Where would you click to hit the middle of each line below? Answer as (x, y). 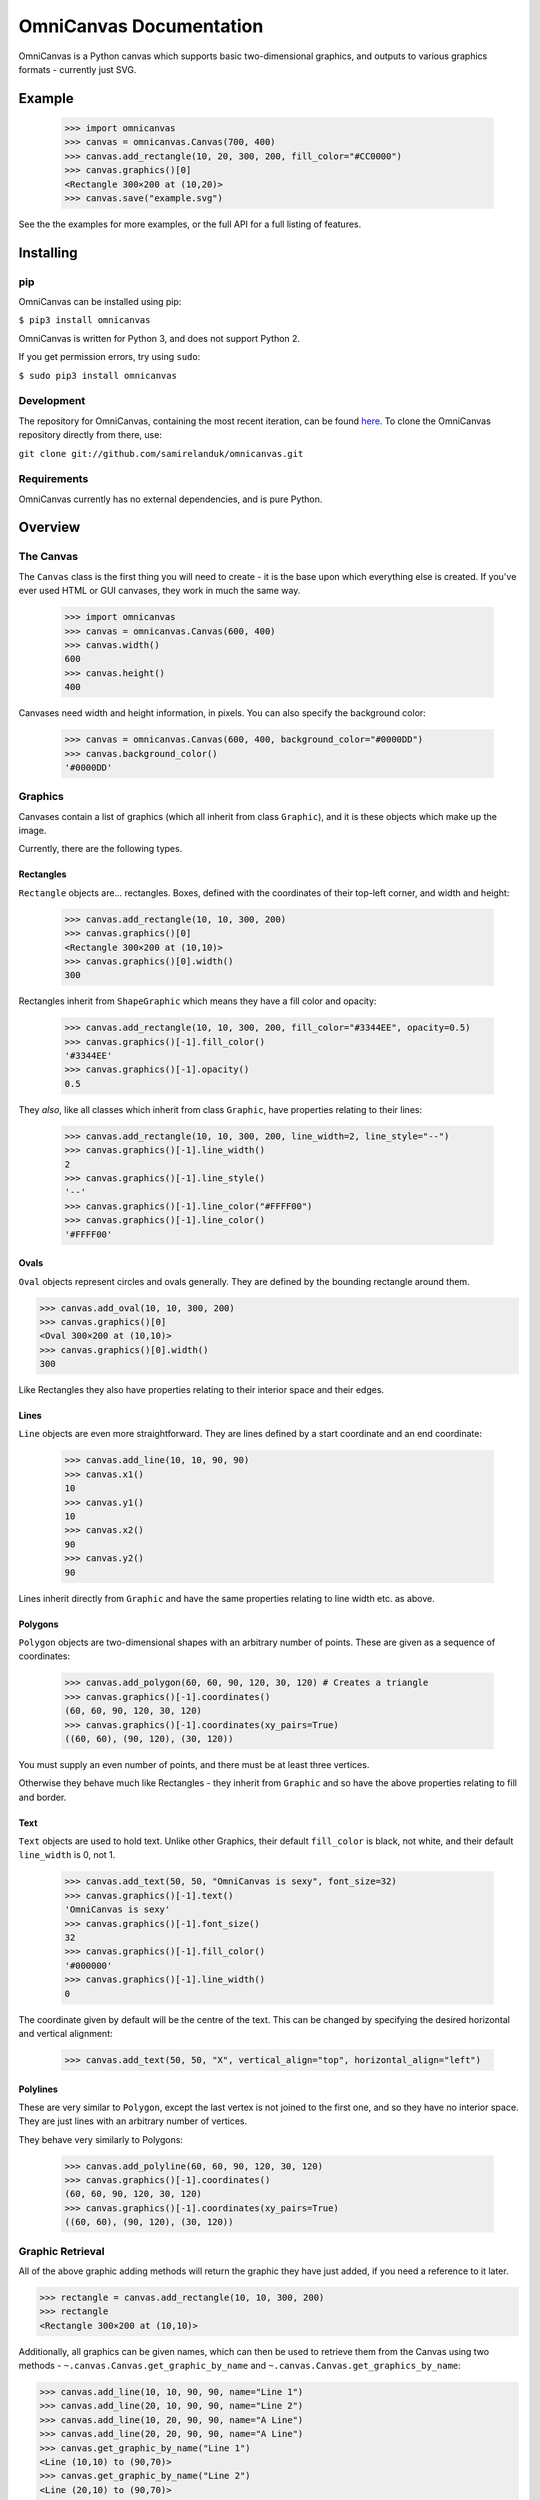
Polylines (38, 2089)
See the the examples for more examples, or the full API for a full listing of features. (190, 224)
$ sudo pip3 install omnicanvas (97, 375)
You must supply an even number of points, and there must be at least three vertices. (194, 1764)
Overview (49, 527)
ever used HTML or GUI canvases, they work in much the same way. (159, 591)
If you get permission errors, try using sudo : (109, 357)
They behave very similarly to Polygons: (101, 2139)
